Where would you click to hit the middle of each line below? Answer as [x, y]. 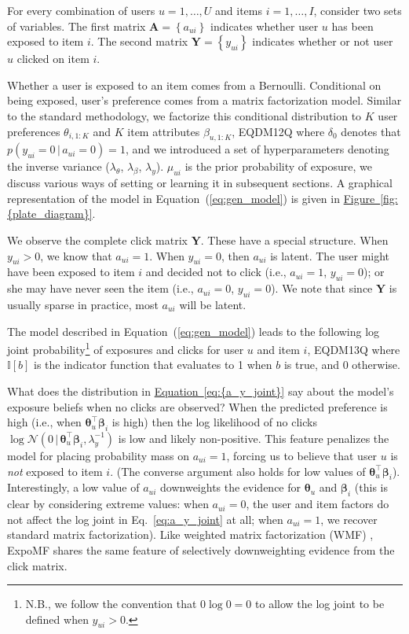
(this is [371, 487]
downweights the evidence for [231, 487]
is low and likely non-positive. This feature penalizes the [254, 438]
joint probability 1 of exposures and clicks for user [126, 348]
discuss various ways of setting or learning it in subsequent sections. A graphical [200, 183]
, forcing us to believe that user [302, 455]
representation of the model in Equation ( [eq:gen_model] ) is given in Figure [191, 198]
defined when [57, 619]
